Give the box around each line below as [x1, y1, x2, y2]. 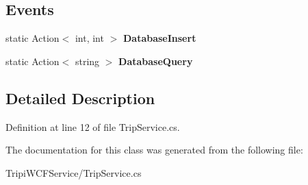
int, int [75, 31, 104, 45]
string [75, 53, 100, 68]
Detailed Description [5, 87, 155, 108]
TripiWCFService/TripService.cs [5, 165, 142, 180]
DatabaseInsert [123, 31, 196, 45]
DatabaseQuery [118, 53, 193, 68]
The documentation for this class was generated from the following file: [5, 143, 303, 157]
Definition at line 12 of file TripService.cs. [5, 119, 180, 134]
